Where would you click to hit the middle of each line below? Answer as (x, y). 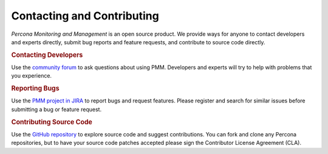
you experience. (31, 76)
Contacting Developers (47, 55)
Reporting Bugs (36, 89)
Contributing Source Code (52, 122)
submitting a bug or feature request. (56, 109)
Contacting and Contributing (85, 16)
